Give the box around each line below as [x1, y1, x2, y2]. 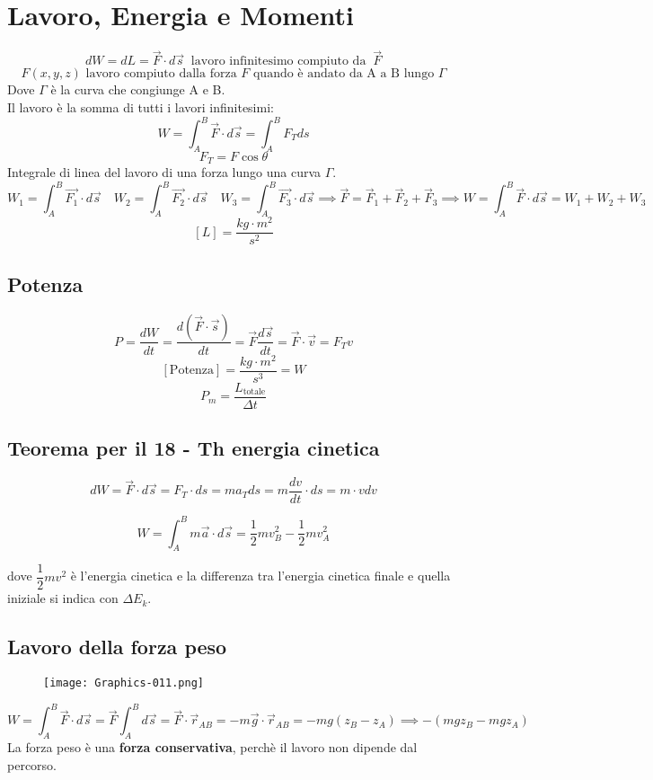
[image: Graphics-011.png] [43, 677, 204, 690]
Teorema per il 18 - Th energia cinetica [7, 434, 380, 462]
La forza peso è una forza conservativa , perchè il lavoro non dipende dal [7, 738, 418, 757]
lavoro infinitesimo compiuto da [190, 55, 366, 68]
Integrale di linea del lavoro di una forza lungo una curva [7, 163, 322, 182]
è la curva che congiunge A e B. [50, 80, 225, 99]
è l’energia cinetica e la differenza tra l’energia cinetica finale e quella [70, 566, 451, 585]
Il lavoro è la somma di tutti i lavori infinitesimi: [7, 97, 274, 116]
